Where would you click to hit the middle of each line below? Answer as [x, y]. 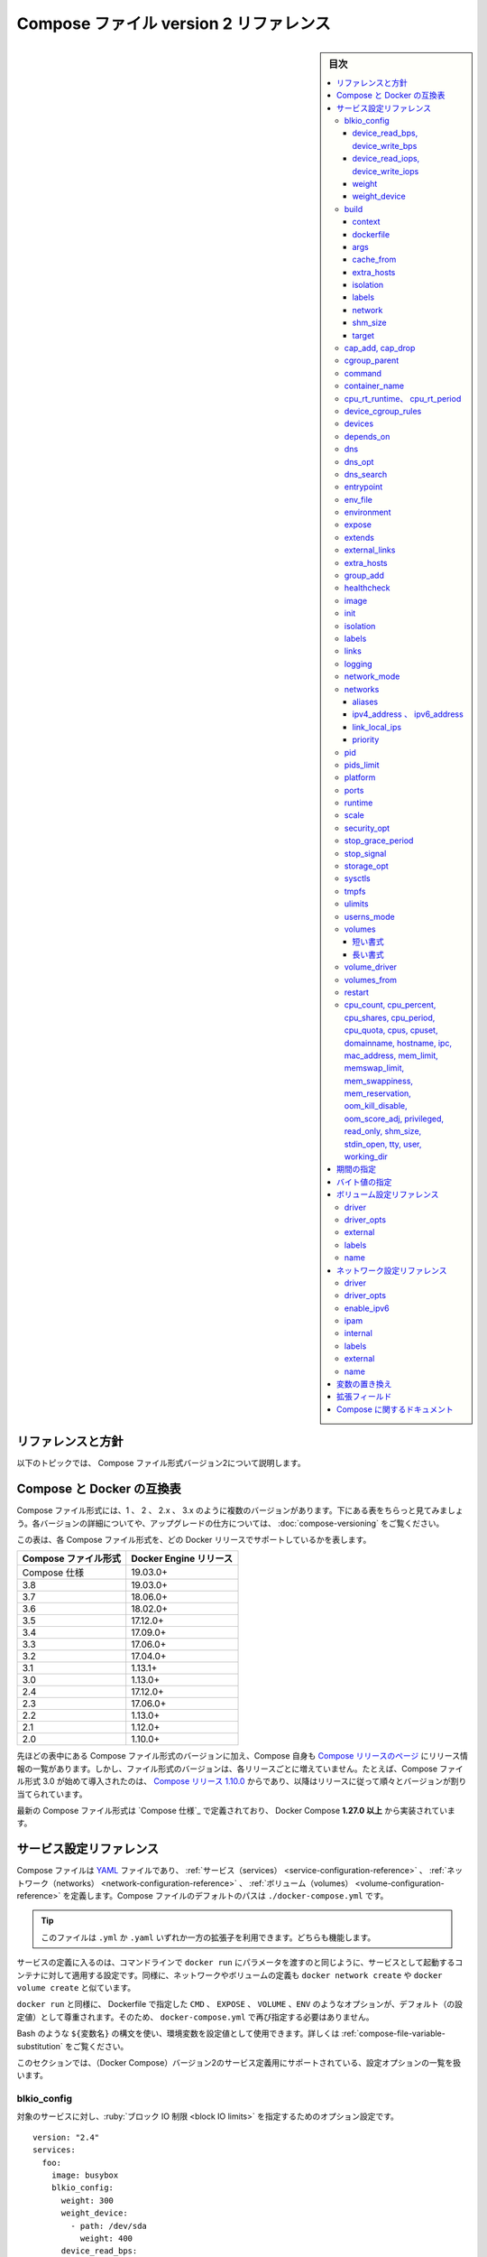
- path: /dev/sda [109, 2226]
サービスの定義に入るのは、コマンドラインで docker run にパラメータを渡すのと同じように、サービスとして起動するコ [240, 1963]
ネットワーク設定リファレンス [392, 1270]
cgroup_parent [372, 360]
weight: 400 [106, 2238]
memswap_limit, [374, 1068]
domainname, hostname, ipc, [398, 1043]
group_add [364, 576]
